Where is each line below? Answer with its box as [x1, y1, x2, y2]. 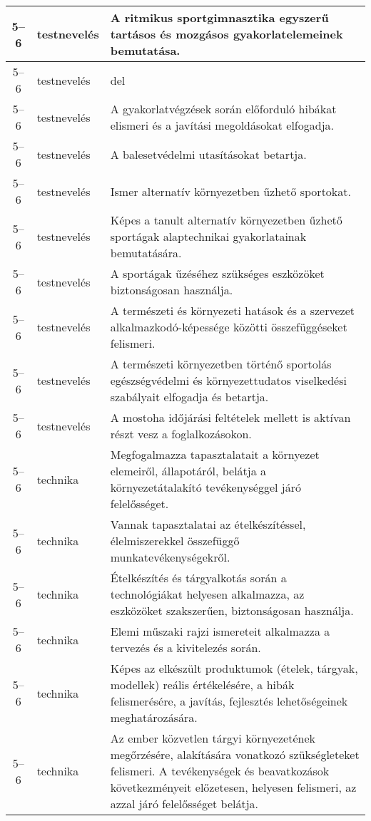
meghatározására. [110, 709, 198, 726]
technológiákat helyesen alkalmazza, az [110, 586, 305, 602]
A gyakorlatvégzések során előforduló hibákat [110, 100, 337, 117]
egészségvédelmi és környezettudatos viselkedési [110, 372, 347, 388]
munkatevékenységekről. [110, 549, 230, 565]
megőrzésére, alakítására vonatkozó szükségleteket [110, 746, 360, 763]
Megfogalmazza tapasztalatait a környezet [110, 446, 320, 463]
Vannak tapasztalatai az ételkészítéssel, [110, 516, 306, 532]
